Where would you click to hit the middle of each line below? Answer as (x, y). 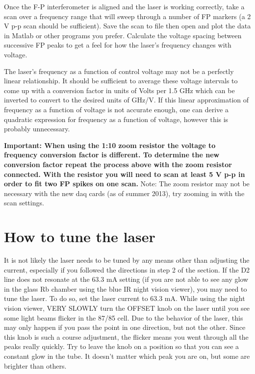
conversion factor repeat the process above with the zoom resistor (118, 164)
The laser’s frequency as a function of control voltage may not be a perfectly (119, 71)
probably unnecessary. (37, 129)
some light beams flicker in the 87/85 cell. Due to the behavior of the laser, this (124, 317)
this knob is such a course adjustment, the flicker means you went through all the (126, 337)
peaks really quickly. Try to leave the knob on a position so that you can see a (122, 346)
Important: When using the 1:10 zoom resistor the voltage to (110, 145)
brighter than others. (35, 365)
